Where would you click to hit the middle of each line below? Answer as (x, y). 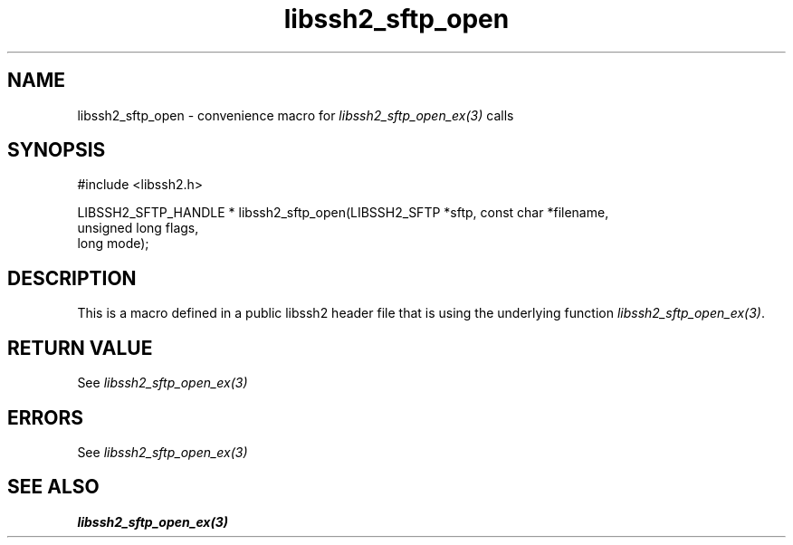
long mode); (113, 244)
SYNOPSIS (57, 150)
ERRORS (46, 417)
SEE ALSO (53, 487)
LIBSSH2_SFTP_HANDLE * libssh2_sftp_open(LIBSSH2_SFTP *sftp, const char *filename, (343, 213)
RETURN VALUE (80, 348)
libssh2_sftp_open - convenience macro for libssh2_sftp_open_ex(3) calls (296, 115)
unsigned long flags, (138, 228)
